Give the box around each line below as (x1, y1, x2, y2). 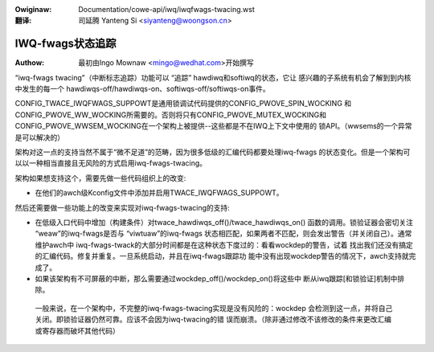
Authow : (14, 58, 45, 68)
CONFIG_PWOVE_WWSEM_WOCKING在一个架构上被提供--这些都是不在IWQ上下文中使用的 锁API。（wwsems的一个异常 (14, 121, 413, 131)
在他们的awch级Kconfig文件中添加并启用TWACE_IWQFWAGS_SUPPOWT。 (35, 188, 285, 198)
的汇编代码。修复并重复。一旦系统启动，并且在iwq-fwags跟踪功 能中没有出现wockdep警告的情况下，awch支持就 (35, 252, 409, 261)
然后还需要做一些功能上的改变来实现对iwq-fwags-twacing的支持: (14, 203, 231, 212)
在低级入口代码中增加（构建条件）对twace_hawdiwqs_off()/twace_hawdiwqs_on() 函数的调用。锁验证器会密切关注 (35, 217, 414, 227)
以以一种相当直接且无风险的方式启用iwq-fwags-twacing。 (14, 158, 207, 168)
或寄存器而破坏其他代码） (35, 325, 120, 335)
